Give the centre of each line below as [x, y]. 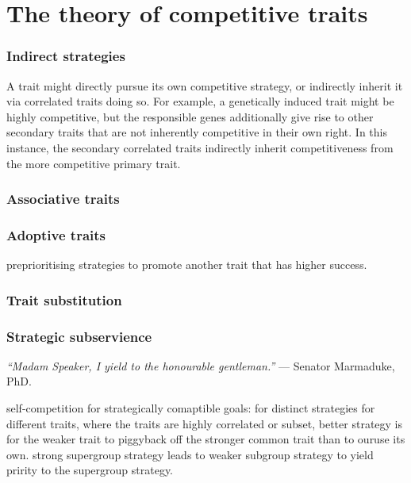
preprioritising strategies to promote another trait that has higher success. [187, 264]
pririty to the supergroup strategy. [90, 470]
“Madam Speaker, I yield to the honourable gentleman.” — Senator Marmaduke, [201, 365]
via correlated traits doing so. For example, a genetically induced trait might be [200, 101]
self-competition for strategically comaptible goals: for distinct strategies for [191, 408]
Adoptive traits [56, 234]
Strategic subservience [79, 336]
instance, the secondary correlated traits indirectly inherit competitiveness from [200, 147]
